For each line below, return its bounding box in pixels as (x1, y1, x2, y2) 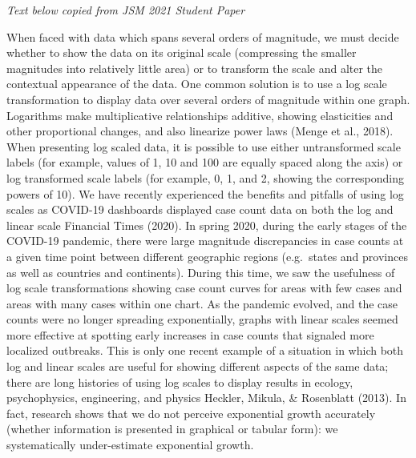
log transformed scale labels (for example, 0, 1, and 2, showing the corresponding (6, 169, 405, 186)
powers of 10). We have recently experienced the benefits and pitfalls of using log (6, 185, 404, 202)
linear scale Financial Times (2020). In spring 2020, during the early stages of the (6, 216, 407, 233)
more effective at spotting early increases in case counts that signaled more (6, 326, 374, 343)
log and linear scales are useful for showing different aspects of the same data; (6, 358, 389, 375)
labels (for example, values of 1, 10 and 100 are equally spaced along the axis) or (6, 154, 403, 171)
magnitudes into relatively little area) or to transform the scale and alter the (6, 59, 383, 76)
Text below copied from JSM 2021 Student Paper (6, 2, 245, 18)
